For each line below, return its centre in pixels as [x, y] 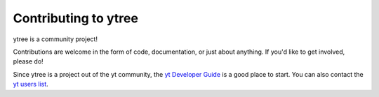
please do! [28, 61]
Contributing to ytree [75, 18]
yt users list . [31, 84]
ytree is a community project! [55, 39]
